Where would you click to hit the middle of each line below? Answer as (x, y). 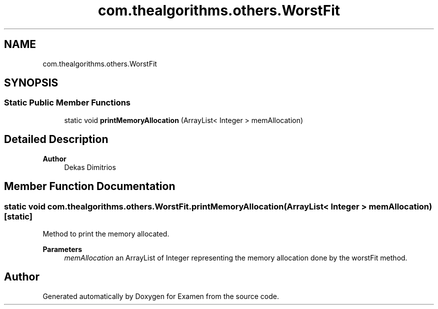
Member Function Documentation (90, 186)
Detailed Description (56, 139)
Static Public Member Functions (67, 103)
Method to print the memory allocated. (106, 233)
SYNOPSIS (31, 83)
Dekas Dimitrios (90, 167)
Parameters (62, 249)
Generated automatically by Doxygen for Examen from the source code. (161, 296)
